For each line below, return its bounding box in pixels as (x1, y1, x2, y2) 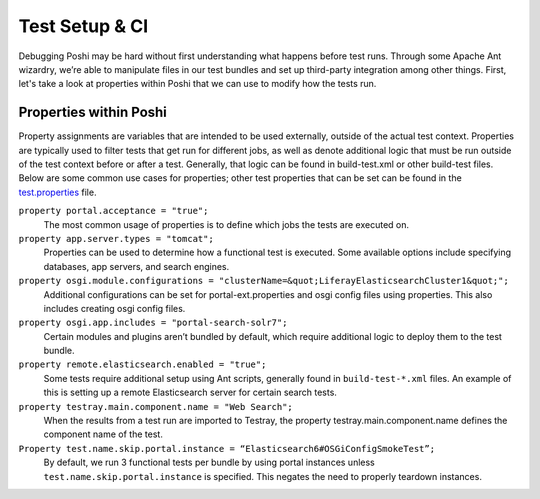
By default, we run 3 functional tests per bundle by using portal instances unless (43, 456, 375, 469)
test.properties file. (18, 186, 97, 198)
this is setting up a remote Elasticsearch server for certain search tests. (43, 386, 337, 399)
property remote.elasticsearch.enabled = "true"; (18, 359, 267, 370)
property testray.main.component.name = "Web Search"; (18, 401, 294, 412)
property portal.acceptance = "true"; (18, 205, 209, 217)
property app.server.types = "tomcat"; (18, 233, 214, 244)
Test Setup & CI (18, 15, 149, 37)
